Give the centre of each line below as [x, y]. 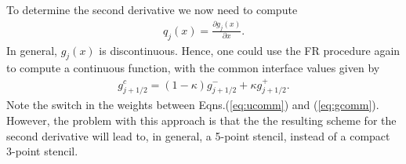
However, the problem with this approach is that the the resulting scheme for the [201, 120]
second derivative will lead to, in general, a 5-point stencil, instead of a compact [198, 135]
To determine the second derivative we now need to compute [152, 9]
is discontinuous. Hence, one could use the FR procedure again [250, 50]
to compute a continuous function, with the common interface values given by [193, 68]
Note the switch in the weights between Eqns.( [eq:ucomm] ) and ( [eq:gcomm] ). [193, 105]
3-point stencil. [42, 151]
